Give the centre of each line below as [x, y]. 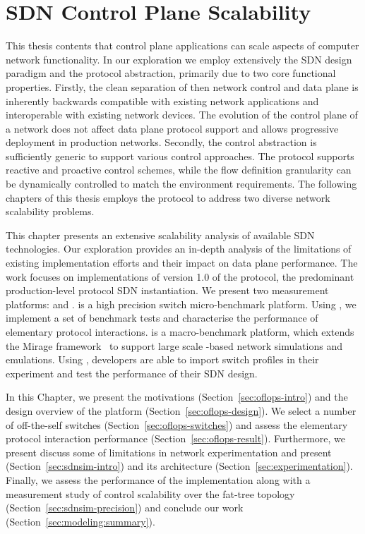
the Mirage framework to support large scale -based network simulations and [174, 345]
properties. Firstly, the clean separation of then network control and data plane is [182, 86]
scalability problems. [50, 211]
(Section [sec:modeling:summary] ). [80, 521]
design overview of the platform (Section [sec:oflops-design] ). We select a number [181, 410]
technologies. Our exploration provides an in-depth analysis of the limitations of [179, 249]
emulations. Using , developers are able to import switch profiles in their [162, 359]
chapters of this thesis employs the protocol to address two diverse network [168, 197]
